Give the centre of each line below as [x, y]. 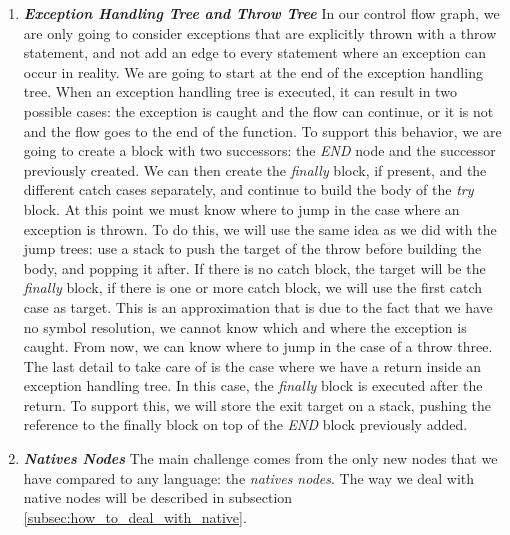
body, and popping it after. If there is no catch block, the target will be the [254, 267]
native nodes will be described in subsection [158, 497]
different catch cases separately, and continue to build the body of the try [248, 189]
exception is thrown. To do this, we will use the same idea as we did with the [260, 228]
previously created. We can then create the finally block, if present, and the [255, 169]
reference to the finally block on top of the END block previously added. [245, 424]
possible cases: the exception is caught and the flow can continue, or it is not [258, 110]
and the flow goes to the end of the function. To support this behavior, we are [262, 130]
